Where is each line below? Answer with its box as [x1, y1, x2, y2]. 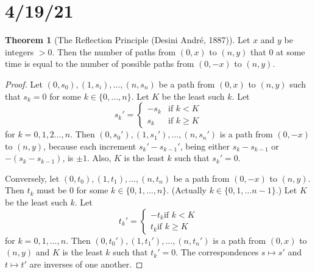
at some [276, 45, 305, 58]
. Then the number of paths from [52, 45, 176, 58]
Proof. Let [5, 77, 43, 90]
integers [5, 45, 34, 58]
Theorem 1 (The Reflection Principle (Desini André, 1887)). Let [5, 33, 250, 46]
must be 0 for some [37, 184, 108, 196]
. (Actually [166, 184, 207, 196]
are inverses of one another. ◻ [29, 257, 143, 270]
